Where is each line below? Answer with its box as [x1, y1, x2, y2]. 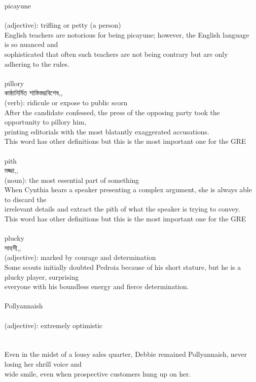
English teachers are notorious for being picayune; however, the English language [4, 29, 249, 40]
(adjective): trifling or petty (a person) [4, 20, 121, 30]
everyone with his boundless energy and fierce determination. [4, 281, 189, 292]
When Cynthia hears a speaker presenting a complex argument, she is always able [4, 184, 252, 195]
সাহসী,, [4, 242, 21, 253]
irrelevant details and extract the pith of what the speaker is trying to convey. [4, 204, 240, 214]
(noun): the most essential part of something [4, 174, 139, 185]
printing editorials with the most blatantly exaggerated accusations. [4, 126, 210, 136]
